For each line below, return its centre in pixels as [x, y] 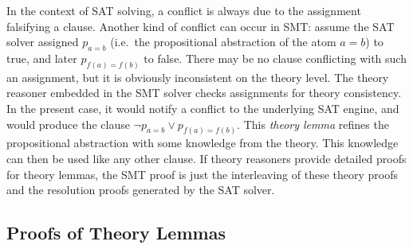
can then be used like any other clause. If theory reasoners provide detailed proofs [206, 159]
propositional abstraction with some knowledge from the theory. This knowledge [203, 143]
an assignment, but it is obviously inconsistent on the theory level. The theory [198, 77]
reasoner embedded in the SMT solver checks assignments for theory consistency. [204, 93]
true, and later [42, 58]
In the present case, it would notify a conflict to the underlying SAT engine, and [203, 109]
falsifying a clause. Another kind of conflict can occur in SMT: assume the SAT [201, 26]
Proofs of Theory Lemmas [116, 233]
